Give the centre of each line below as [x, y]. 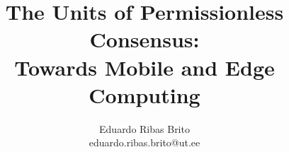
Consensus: [144, 39]
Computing [144, 94]
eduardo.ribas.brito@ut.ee [144, 142]
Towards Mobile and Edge [144, 67]
